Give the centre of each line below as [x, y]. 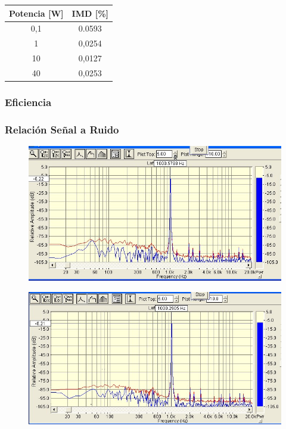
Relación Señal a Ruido [62, 129]
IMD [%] [90, 13]
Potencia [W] [36, 13]
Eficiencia [28, 102]
